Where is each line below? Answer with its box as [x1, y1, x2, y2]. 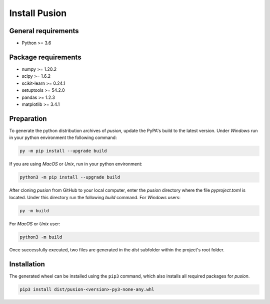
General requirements [9, 27, 79, 35]
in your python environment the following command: [9, 134, 117, 140]
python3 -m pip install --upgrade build [19, 175, 120, 180]
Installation [9, 260, 45, 268]
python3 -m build [19, 234, 62, 240]
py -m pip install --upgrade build [19, 148, 107, 154]
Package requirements [9, 53, 82, 61]
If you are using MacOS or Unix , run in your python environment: [9, 161, 142, 167]
